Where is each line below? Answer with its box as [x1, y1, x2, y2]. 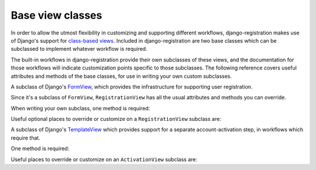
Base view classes [11, 9, 102, 22]
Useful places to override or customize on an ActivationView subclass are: [11, 155, 198, 163]
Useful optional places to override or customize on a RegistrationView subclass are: [11, 116, 222, 123]
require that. [11, 134, 40, 141]
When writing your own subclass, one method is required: [11, 105, 150, 112]
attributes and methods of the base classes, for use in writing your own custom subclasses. [11, 72, 232, 79]
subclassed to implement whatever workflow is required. [11, 46, 147, 53]
